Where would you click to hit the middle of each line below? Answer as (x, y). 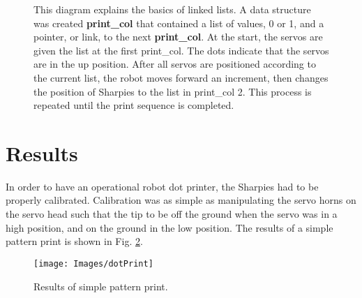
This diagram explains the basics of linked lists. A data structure (172, 9)
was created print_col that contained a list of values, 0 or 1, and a (179, 23)
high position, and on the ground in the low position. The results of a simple (169, 227)
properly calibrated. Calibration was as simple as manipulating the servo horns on (181, 200)
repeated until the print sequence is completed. (134, 105)
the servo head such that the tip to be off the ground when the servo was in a (172, 214)
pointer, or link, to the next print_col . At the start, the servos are (178, 37)
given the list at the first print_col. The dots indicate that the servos (181, 50)
